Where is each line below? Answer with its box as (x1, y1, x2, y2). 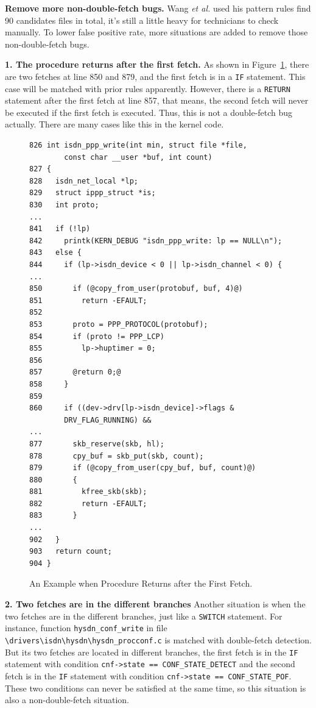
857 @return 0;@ (29, 368, 121, 377)
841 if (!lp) (29, 224, 91, 234)
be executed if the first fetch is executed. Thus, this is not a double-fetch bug (5, 105, 293, 118)
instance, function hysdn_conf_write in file (5, 621, 167, 634)
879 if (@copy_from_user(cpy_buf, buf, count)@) (29, 463, 256, 473)
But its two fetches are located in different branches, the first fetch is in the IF (5, 645, 298, 658)
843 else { (29, 248, 82, 257)
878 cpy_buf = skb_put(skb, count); (29, 451, 204, 460)
